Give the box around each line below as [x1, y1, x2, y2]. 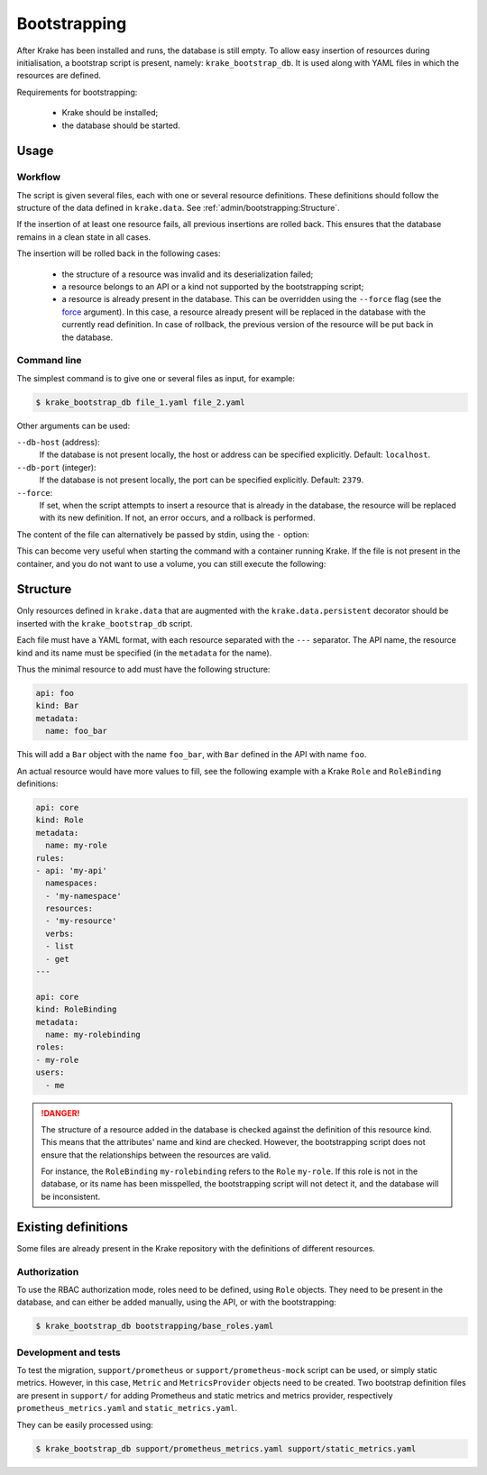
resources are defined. [16, 70, 102, 81]
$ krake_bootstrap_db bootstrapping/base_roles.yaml [35, 1321, 274, 1332]
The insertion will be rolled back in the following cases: [16, 248, 221, 259]
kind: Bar [35, 701, 79, 711]
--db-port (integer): [16, 462, 96, 472]
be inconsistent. [41, 1191, 101, 1202]
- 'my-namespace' [45, 891, 122, 901]
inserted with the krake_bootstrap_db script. [16, 618, 193, 628]
